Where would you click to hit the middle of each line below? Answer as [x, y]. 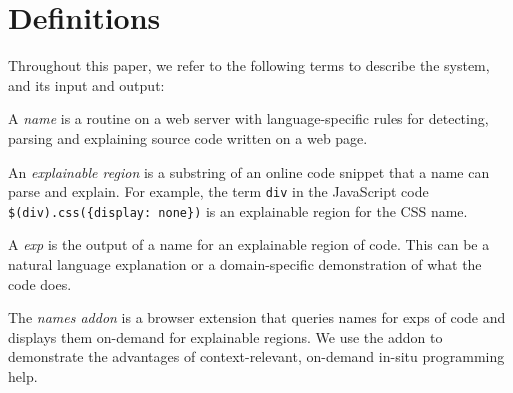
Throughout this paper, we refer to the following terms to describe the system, [249, 65]
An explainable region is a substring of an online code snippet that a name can [249, 171]
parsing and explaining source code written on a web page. [188, 137]
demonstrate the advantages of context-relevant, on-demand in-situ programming [256, 356]
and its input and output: [86, 84]
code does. [40, 283]
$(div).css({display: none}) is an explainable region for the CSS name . [238, 210]
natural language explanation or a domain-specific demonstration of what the [245, 264]
